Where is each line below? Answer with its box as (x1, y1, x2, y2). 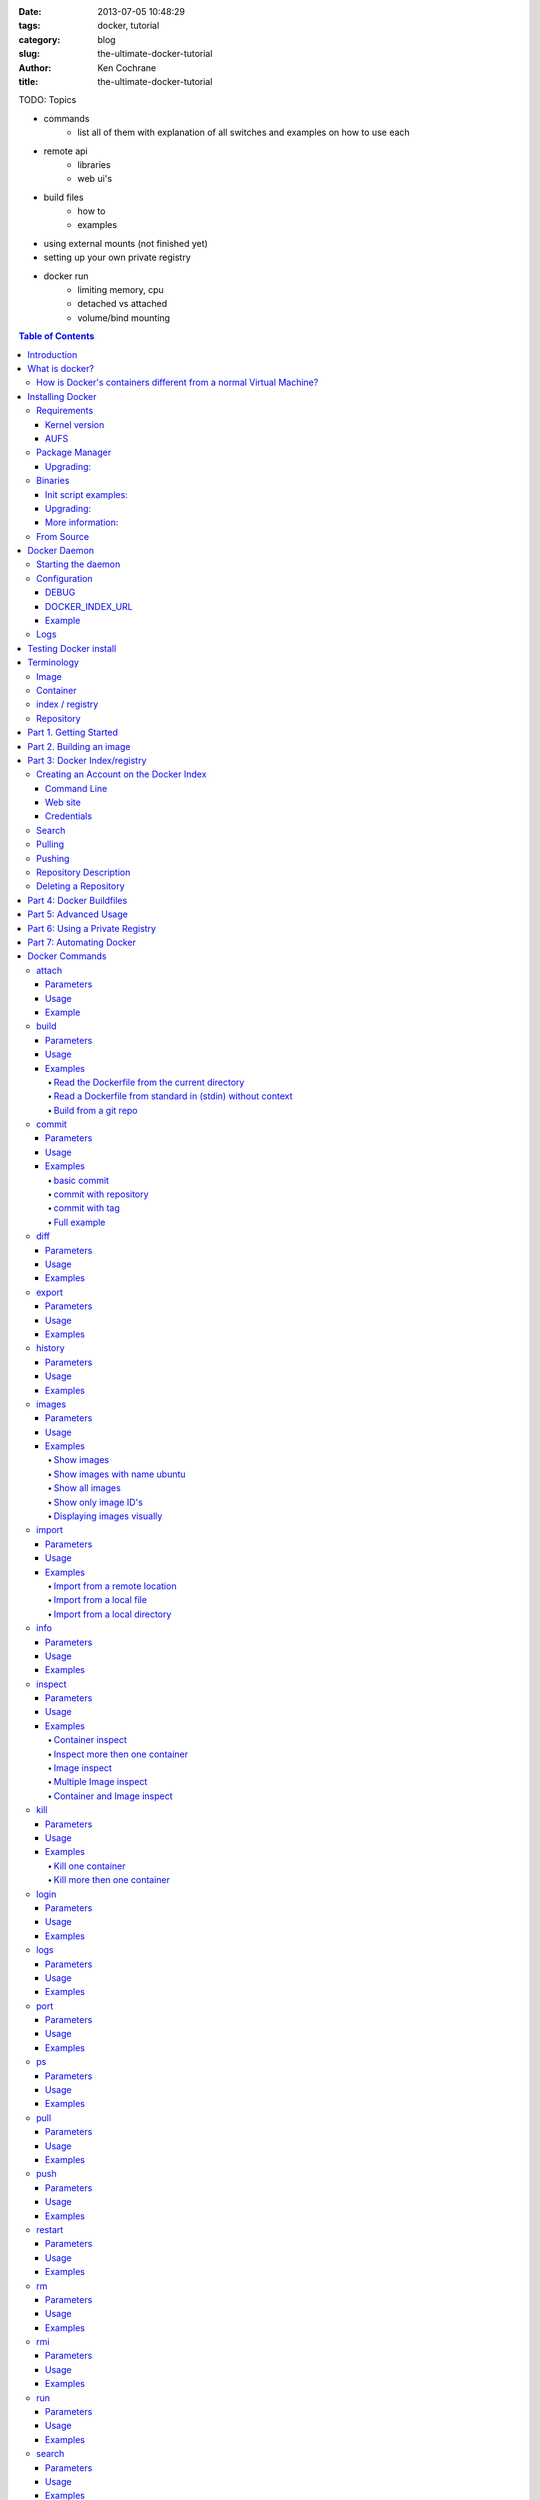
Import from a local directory (53, 1608, 172, 1620)
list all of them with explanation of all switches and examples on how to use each (77, 126, 410, 139)
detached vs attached (77, 298, 168, 310)
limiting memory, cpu (77, 284, 164, 296)
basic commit (53, 1174, 110, 1186)
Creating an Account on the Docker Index (36, 768, 207, 780)
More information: (45, 516, 119, 529)
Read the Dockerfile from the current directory (53, 1076, 245, 1088)
